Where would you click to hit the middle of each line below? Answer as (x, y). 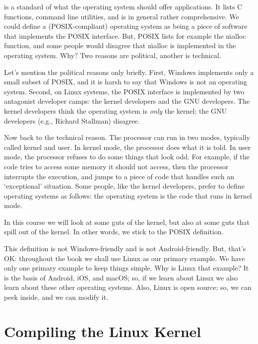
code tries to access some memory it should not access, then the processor (116, 166)
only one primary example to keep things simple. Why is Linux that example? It (127, 268)
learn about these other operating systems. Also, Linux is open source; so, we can (128, 287)
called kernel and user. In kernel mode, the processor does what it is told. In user (128, 147)
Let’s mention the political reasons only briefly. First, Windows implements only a (129, 72)
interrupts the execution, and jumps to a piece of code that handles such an (119, 176)
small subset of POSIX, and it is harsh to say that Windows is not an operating (126, 82)
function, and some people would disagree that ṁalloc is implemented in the (120, 45)
